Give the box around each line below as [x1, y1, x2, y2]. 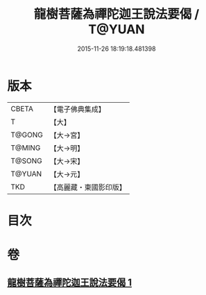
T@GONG [10, 130, 43, 140]
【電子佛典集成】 [49, 104, 105, 114]
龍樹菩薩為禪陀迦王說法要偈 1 [7, 277, 132, 289]
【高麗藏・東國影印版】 [49, 182, 126, 192]
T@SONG [10, 155, 43, 165]
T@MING [10, 143, 41, 153]
